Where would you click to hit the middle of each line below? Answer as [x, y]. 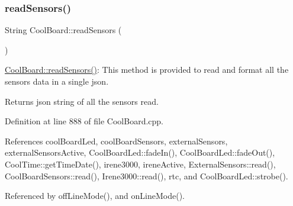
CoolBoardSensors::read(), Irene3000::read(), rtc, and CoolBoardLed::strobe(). [146, 176]
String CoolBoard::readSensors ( [63, 30]
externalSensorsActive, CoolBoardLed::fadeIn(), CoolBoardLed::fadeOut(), [140, 152]
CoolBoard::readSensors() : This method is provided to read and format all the [147, 70]
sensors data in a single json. [57, 81]
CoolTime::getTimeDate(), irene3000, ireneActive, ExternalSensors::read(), [140, 164]
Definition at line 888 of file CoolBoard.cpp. [84, 121]
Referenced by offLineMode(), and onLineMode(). [95, 196]
